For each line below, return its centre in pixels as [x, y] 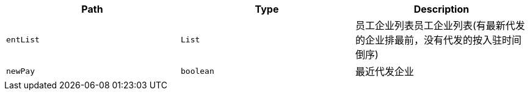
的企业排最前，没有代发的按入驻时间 [438, 40]
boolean [197, 71]
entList [23, 39]
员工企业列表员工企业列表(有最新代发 [440, 25]
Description [441, 9]
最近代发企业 [384, 71]
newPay [20, 71]
